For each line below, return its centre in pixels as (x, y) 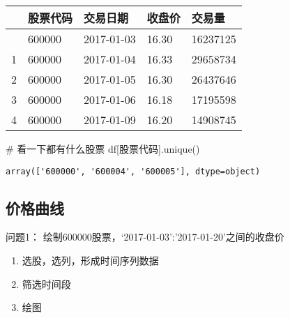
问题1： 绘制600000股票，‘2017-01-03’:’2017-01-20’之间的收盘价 (145, 237)
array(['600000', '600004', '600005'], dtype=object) (133, 171)
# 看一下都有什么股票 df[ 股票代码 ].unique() (103, 149)
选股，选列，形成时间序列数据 (90, 260)
